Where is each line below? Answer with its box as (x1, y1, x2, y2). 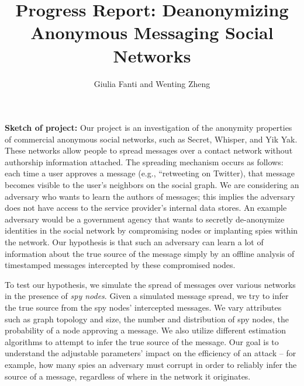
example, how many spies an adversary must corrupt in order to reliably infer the (5, 358, 297, 370)
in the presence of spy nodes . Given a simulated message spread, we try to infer (5, 290, 289, 302)
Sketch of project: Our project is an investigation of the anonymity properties (5, 121, 292, 134)
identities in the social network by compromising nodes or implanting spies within (5, 224, 298, 237)
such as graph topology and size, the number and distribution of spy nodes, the (5, 312, 289, 325)
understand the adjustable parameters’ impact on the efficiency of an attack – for (5, 347, 296, 359)
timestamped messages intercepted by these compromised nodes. (5, 259, 236, 271)
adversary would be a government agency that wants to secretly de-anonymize (5, 213, 285, 225)
